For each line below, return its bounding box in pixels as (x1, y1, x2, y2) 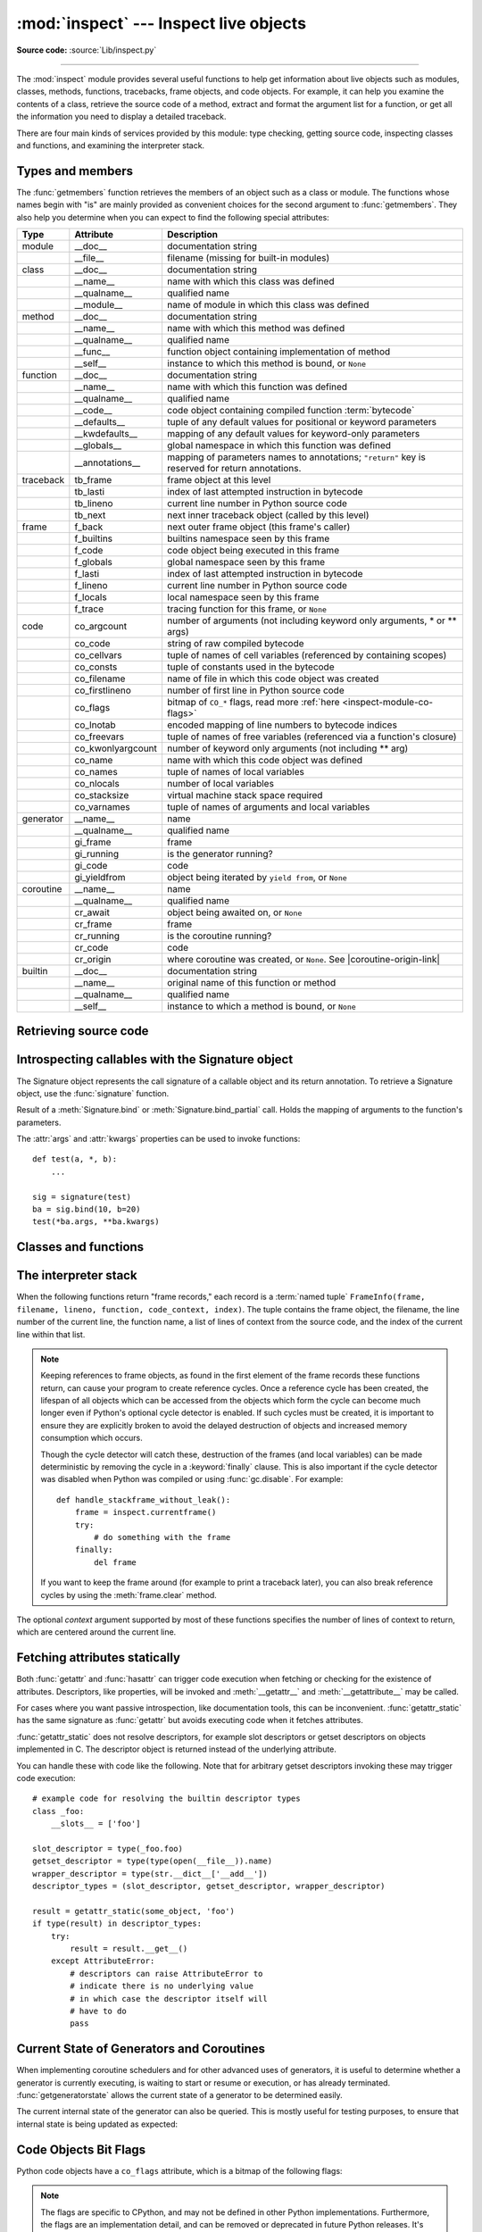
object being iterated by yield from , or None (166, 870, 347, 883)
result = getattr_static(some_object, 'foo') (32, 1906, 236, 1916)
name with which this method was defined (166, 321, 345, 334)
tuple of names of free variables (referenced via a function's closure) (166, 730, 457, 743)
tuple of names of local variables (166, 765, 305, 778)
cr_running (74, 929, 120, 942)
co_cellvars (74, 648, 122, 661)
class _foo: (32, 1806, 85, 1816)
